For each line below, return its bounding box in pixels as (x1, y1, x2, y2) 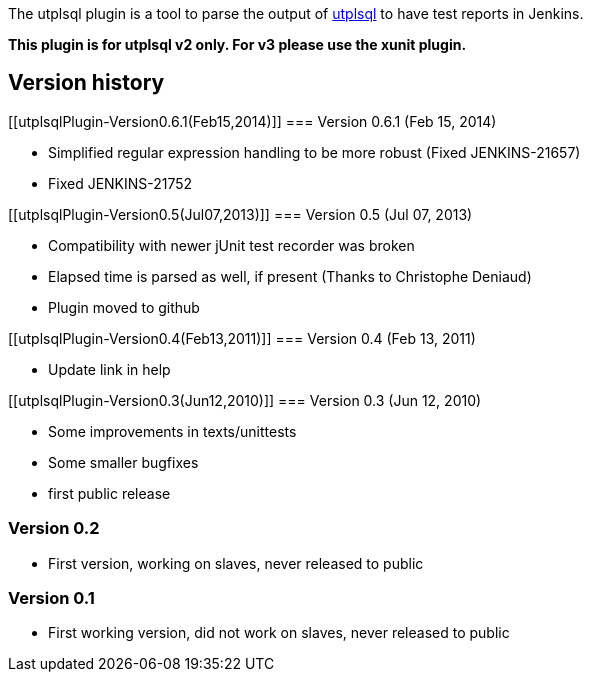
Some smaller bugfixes (48, 453, 199, 471)
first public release (48, 484, 171, 502)
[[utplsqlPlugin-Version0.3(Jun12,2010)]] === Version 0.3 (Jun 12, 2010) (8, 391, 482, 409)
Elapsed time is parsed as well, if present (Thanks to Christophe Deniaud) (48, 267, 532, 285)
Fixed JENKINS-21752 (48, 174, 193, 192)
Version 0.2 (8, 518, 100, 539)
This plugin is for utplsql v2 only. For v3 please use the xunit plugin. (8, 36, 467, 53)
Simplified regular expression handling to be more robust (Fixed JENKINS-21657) (48, 143, 581, 161)
